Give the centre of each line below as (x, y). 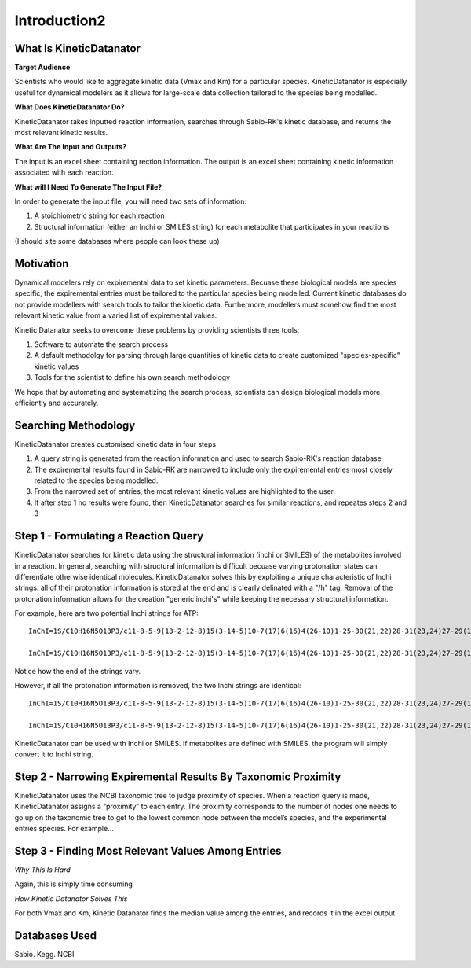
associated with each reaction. (64, 172)
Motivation (42, 263)
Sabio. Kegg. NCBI (44, 955)
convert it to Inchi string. (54, 754)
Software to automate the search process (101, 344)
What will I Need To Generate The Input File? (88, 187)
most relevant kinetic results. (61, 133)
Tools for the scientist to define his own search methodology (132, 377)
